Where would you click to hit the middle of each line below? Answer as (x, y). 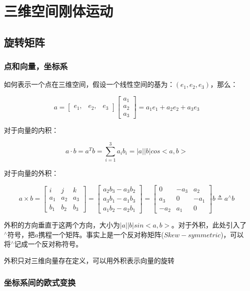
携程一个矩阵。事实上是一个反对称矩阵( (101, 234)
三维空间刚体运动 (59, 11)
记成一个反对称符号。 (48, 244)
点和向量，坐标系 (36, 66)
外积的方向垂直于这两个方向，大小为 (62, 225)
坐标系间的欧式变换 (40, 282)
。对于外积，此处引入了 (209, 225)
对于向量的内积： (31, 130)
